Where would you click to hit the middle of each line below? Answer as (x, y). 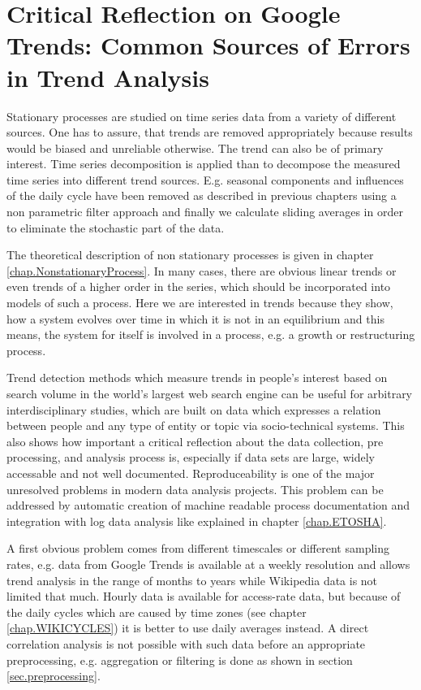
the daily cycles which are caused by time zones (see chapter (157, 612)
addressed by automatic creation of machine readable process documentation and (208, 505)
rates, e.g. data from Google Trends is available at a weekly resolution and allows (208, 564)
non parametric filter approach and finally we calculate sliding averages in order (205, 212)
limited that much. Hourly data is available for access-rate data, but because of (204, 596)
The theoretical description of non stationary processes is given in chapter (190, 255)
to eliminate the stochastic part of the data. (116, 227)
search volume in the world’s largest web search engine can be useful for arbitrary (210, 393)
